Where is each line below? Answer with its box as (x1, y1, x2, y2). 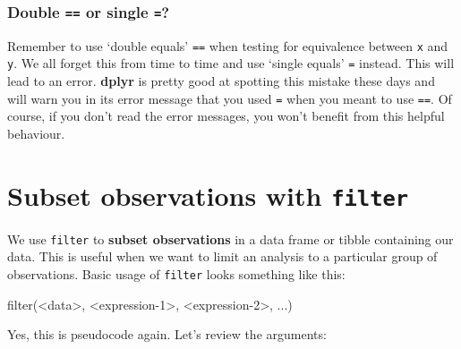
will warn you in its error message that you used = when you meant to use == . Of (7, 89, 452, 107)
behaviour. (7, 123, 65, 142)
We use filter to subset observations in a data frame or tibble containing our (7, 229, 454, 248)
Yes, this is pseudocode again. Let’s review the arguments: (7, 325, 327, 344)
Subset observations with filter (7, 176, 409, 213)
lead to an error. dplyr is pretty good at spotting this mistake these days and (7, 72, 435, 90)
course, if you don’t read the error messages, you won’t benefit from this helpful (7, 106, 445, 125)
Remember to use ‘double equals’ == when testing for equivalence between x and (7, 36, 448, 55)
